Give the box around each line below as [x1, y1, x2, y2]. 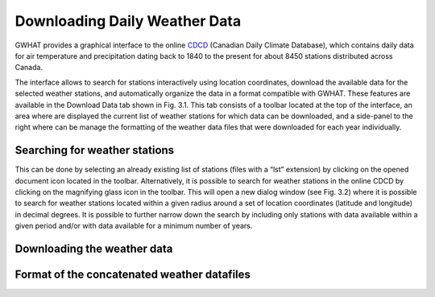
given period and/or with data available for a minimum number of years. [14, 221, 253, 231]
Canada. [14, 63, 43, 72]
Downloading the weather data [14, 241, 173, 255]
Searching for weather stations [14, 143, 175, 157]
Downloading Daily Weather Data [14, 12, 242, 30]
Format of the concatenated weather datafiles [14, 267, 251, 281]
